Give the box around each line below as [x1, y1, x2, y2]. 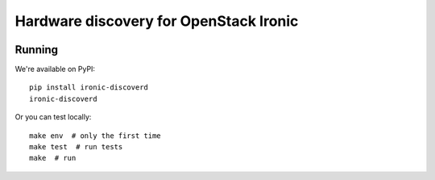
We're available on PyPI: [14, 65, 96, 74]
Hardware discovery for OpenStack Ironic [14, 12, 299, 30]
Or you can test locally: [14, 112, 92, 122]
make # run [29, 153, 77, 163]
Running [14, 43, 59, 57]
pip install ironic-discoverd [29, 83, 149, 92]
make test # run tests [29, 142, 123, 152]
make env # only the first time [29, 131, 161, 140]
